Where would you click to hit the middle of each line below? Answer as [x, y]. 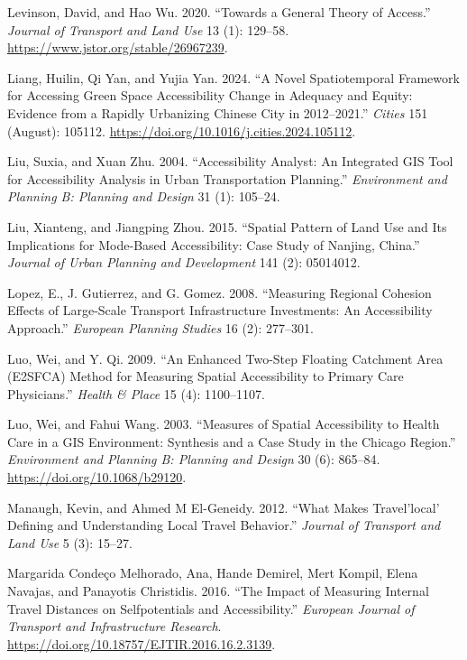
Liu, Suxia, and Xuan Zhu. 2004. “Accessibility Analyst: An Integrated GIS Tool [230, 161]
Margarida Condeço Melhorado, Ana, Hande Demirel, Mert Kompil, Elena [213, 573]
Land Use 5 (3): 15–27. [70, 542]
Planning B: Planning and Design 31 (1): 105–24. [144, 196]
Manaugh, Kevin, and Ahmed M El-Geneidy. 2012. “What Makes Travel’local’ [224, 507]
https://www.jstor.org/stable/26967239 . [118, 47]
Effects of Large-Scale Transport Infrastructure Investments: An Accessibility [220, 310]
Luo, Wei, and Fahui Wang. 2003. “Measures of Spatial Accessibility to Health [224, 424]
